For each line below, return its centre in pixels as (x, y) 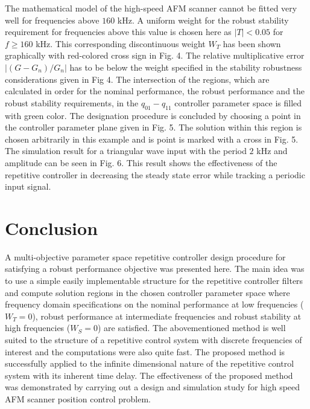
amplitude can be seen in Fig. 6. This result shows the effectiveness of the (141, 162)
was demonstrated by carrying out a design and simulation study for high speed (153, 387)
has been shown (252, 43)
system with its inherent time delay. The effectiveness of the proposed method (149, 375)
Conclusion (52, 227)
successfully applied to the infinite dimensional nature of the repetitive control (150, 363)
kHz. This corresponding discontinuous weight (121, 43)
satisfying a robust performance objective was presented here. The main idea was (155, 269)
